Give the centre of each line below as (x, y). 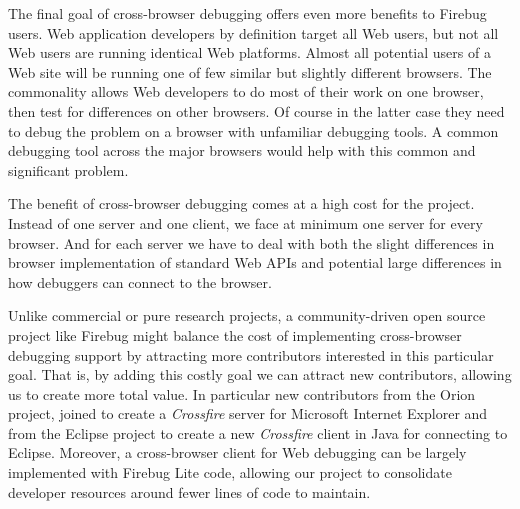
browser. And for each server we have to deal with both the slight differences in (251, 242)
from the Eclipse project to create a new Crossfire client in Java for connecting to (258, 432)
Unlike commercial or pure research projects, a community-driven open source (247, 315)
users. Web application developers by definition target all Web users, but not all (253, 32)
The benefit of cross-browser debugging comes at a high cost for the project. (241, 203)
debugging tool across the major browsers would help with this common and (242, 150)
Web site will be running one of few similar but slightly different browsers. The (250, 71)
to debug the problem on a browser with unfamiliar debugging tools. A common (253, 130)
